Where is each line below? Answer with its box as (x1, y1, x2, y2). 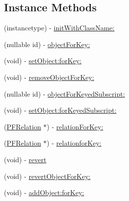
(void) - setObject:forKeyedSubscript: (4, 105, 117, 115)
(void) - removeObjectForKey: (4, 72, 94, 82)
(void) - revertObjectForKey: (4, 171, 91, 181)
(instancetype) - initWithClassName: (4, 23, 115, 33)
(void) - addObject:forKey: (4, 187, 84, 198)
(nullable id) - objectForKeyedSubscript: (4, 88, 125, 99)
